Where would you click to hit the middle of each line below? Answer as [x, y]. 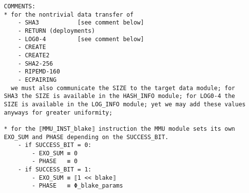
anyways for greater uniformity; [58, 112]
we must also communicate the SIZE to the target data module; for [123, 88]
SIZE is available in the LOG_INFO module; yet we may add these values [125, 104]
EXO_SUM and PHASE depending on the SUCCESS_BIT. [86, 137]
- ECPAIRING [37, 80]
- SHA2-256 [35, 63]
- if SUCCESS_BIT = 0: [55, 145]
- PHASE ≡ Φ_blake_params [78, 186]
